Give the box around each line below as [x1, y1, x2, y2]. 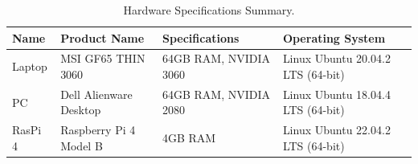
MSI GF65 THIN [60, 50, 145, 67]
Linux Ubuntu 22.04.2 [282, 121, 391, 138]
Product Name [60, 29, 145, 46]
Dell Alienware [60, 85, 133, 102]
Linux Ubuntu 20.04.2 [282, 50, 391, 67]
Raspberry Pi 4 [60, 121, 136, 138]
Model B [60, 137, 103, 154]
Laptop [12, 58, 47, 75]
